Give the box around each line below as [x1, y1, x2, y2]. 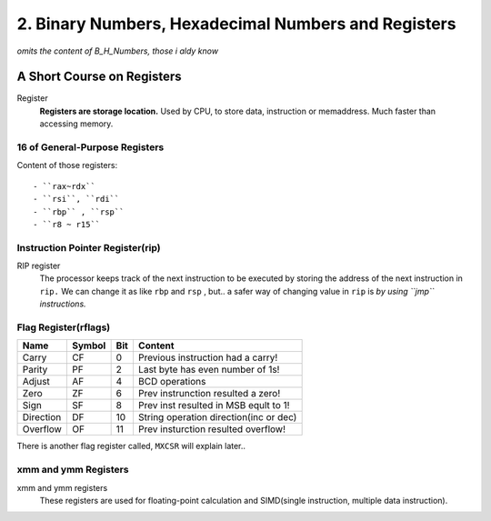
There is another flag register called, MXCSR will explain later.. [16, 441, 245, 452]
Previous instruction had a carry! [137, 351, 278, 364]
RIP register [16, 260, 61, 272]
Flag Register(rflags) [16, 321, 111, 334]
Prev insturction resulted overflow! [137, 423, 286, 436]
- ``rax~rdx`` [33, 181, 95, 191]
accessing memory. [39, 118, 114, 129]
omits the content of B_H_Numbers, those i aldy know [16, 45, 218, 56]
